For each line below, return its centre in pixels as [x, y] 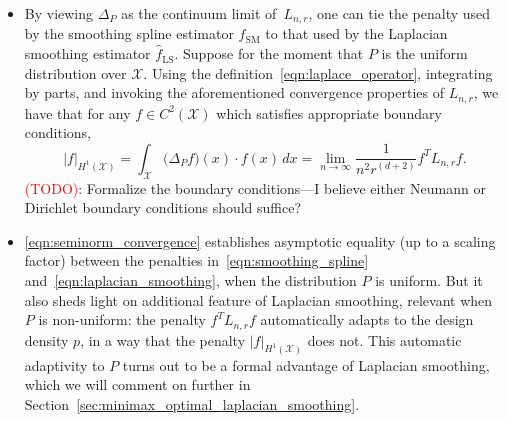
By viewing [59, 13]
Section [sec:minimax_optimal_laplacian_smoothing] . [192, 403]
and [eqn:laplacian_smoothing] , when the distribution [190, 280]
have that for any [77, 112]
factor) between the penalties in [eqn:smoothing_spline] [196, 260]
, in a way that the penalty [163, 339]
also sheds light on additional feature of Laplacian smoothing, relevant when [258, 299]
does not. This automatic [384, 339]
